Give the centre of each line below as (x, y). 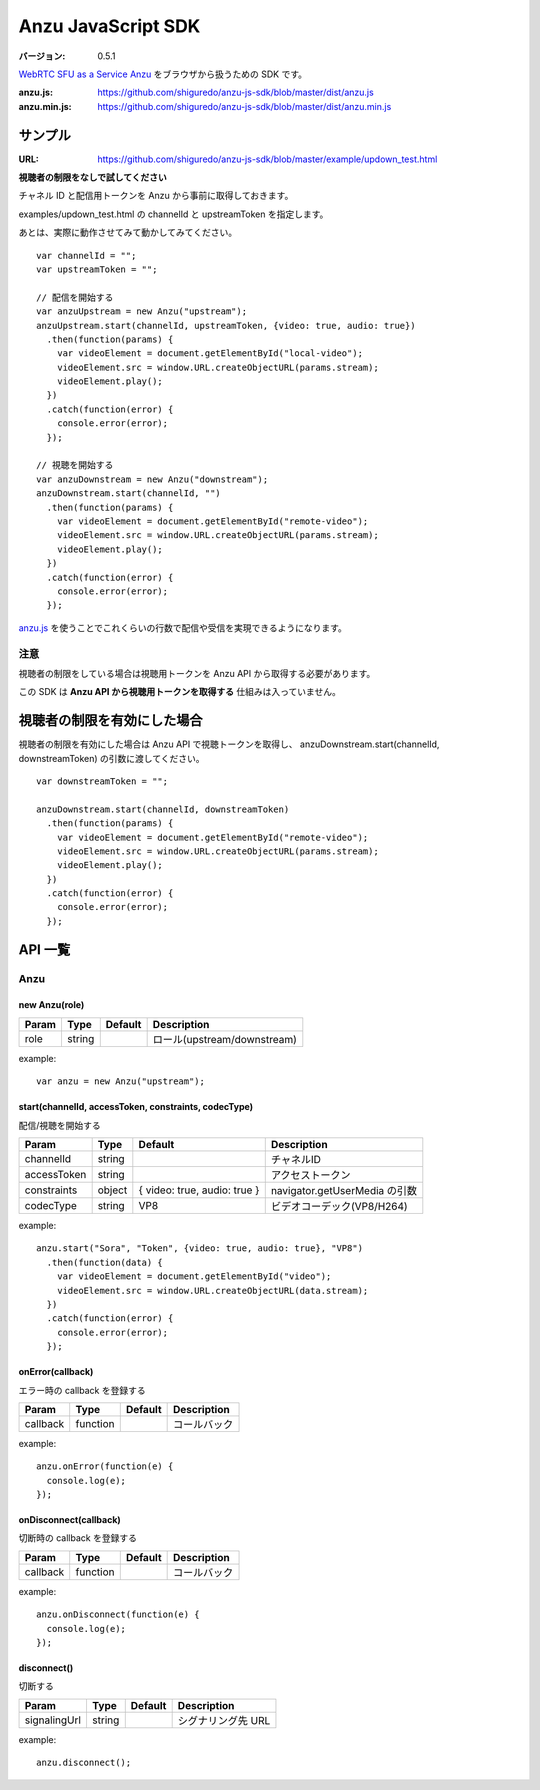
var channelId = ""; (86, 255)
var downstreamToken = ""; (102, 781)
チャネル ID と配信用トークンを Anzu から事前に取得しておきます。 (156, 196)
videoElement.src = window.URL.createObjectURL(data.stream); (212, 1290)
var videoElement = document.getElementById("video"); (194, 1276)
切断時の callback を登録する (77, 1538)
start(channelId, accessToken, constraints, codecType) (136, 1107)
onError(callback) (56, 1372)
